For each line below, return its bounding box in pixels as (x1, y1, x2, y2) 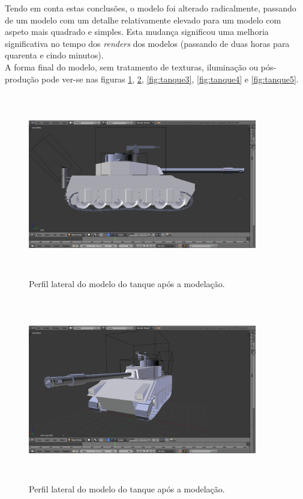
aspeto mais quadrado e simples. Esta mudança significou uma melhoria (5, 25, 269, 38)
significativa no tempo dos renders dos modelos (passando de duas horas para (5, 37, 290, 49)
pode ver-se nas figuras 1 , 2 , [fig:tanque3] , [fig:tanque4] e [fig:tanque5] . (41, 72, 299, 85)
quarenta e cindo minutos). (5, 49, 104, 61)
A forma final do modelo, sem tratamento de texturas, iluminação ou (5, 60, 259, 73)
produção (5, 72, 39, 85)
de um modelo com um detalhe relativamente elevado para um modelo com (5, 13, 281, 26)
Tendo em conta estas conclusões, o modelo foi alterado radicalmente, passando (5, 2, 296, 14)
